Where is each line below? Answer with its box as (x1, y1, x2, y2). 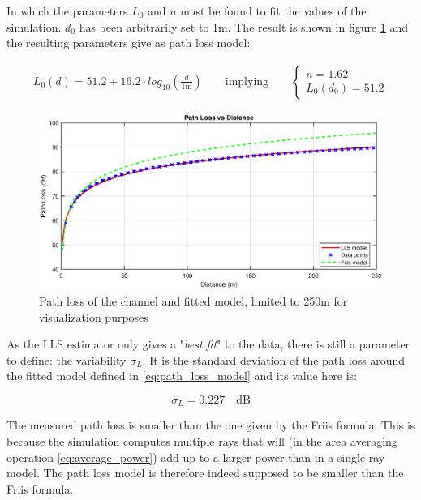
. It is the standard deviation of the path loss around (142, 351, 406, 368)
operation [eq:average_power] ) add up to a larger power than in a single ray (6, 448, 385, 465)
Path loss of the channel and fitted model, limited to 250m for (39, 293, 348, 309)
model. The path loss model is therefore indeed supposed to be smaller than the (6, 464, 404, 481)
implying (225, 75, 269, 88)
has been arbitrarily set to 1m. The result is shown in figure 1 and (79, 18, 409, 35)
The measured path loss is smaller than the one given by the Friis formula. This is (6, 417, 415, 434)
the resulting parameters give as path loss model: (6, 34, 251, 51)
